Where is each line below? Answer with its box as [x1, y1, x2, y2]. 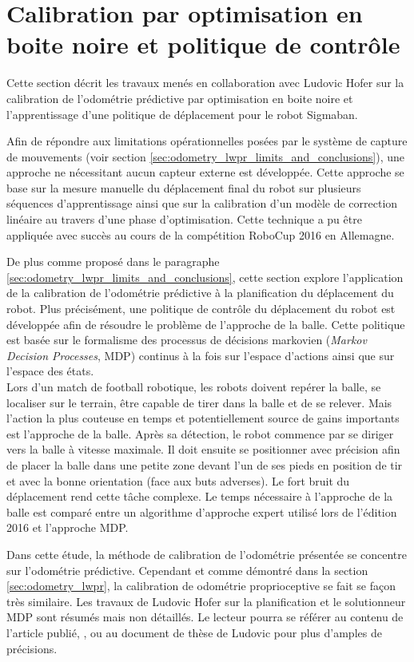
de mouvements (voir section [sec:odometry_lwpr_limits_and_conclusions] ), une [6, 148, 404, 165]
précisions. [6, 640, 58, 656]
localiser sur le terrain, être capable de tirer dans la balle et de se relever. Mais [6, 394, 392, 410]
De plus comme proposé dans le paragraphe [6, 253, 220, 270]
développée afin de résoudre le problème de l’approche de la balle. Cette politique [6, 315, 405, 332]
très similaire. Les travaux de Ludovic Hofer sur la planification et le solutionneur [6, 593, 406, 609]
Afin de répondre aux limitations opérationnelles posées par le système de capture [6, 133, 408, 149]
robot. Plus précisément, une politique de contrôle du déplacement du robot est [6, 300, 396, 317]
